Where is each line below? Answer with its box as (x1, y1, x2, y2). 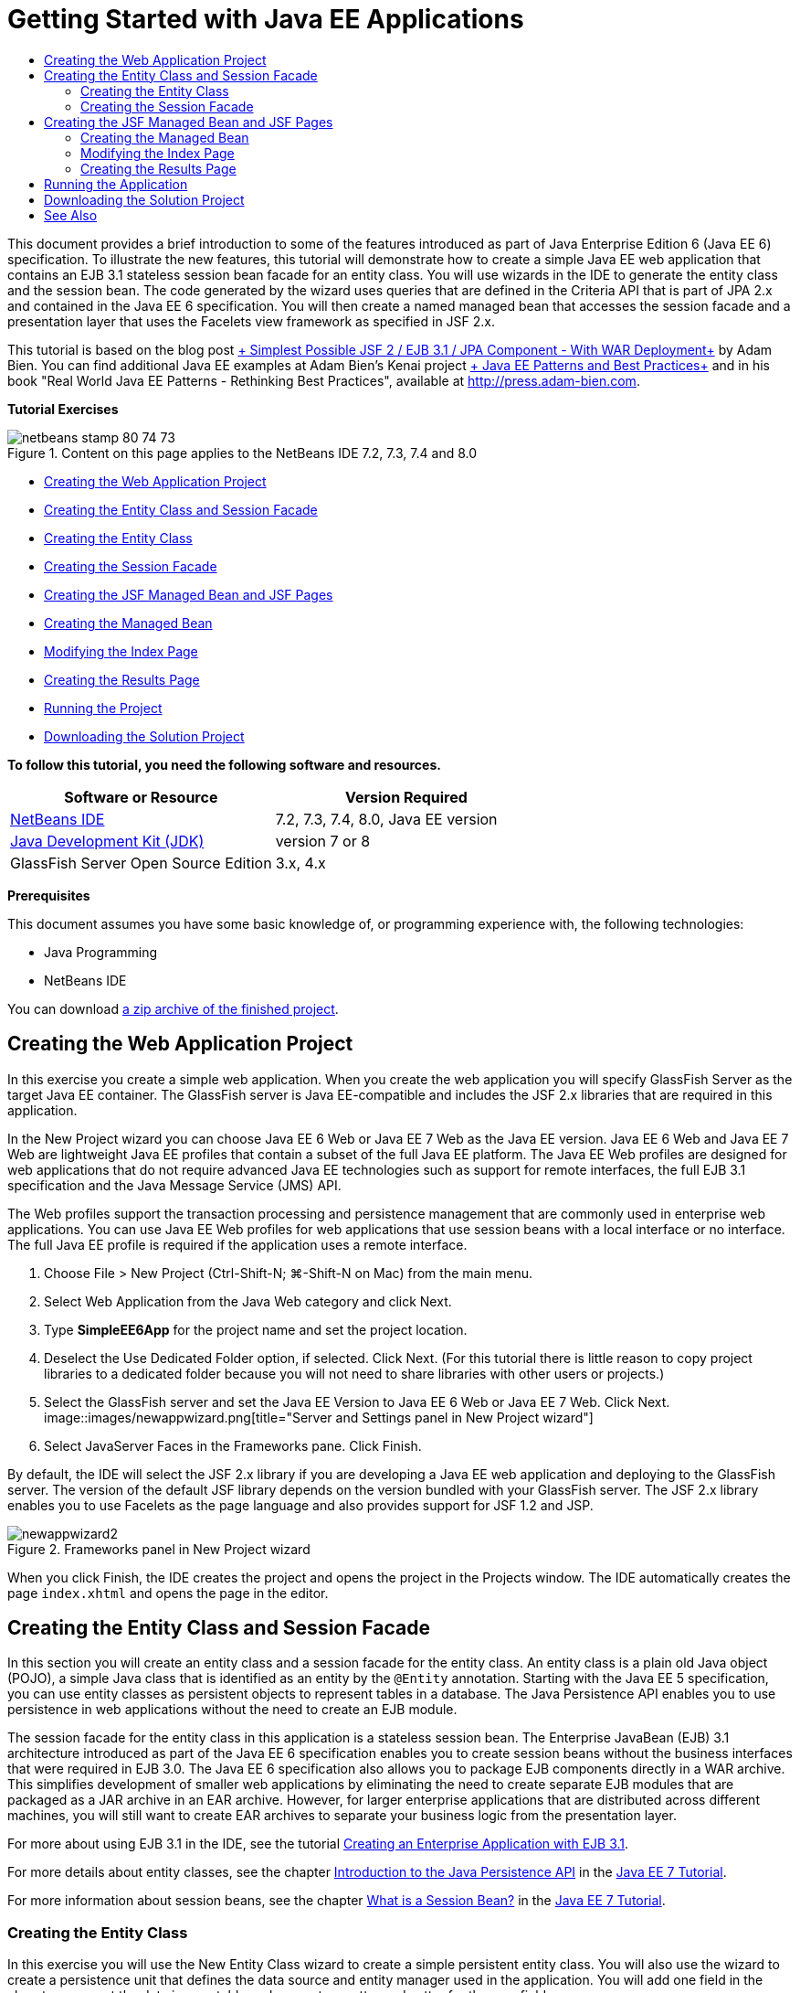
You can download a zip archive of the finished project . (7, 1000, 339, 1017)
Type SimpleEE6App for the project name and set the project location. (44, 1321, 468, 1338)
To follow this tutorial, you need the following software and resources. (7, 756, 441, 773)
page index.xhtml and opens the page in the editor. (7, 1584, 329, 1601)
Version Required (345, 787, 468, 806)
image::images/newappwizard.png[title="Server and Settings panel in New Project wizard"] (44, 1409, 594, 1425)
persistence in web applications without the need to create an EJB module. (7, 1701, 458, 1718)
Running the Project (44, 699, 163, 716)
